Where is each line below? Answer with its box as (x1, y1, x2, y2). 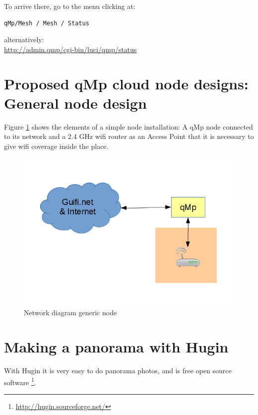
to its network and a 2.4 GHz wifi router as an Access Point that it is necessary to (4, 131, 254, 141)
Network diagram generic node (24, 307, 117, 318)
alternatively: (4, 34, 44, 45)
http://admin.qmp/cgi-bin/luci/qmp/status (4, 44, 137, 54)
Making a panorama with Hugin (4, 337, 229, 357)
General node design (4, 92, 147, 113)
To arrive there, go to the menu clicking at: (4, 1, 135, 11)
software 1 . (4, 375, 36, 387)
